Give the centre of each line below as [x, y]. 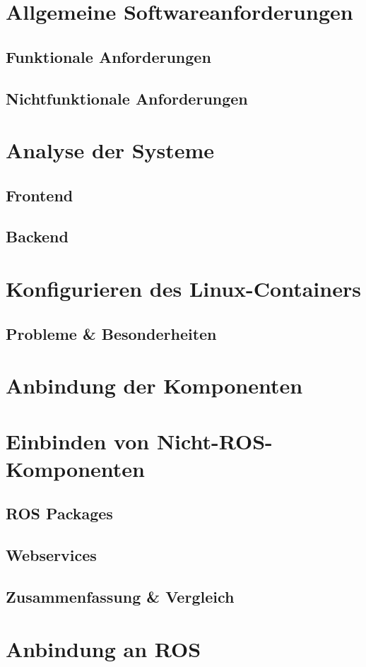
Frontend [40, 195]
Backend [37, 236]
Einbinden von [78, 441]
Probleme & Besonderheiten [111, 333]
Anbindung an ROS [104, 648]
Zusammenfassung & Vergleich [120, 596]
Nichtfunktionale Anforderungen [127, 98]
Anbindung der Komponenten [154, 385]
